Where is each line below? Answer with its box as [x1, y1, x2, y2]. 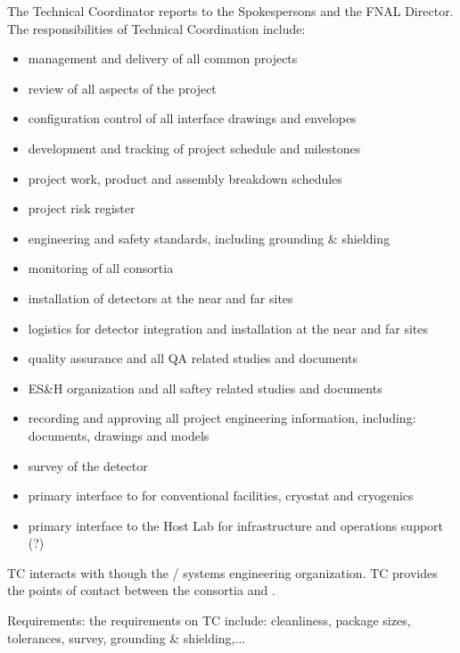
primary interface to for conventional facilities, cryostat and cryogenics [28, 486, 414, 505]
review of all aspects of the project [28, 79, 217, 97]
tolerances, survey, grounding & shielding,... [7, 628, 246, 647]
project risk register [28, 199, 136, 218]
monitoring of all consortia [28, 259, 174, 277]
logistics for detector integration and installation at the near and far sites [28, 318, 429, 337]
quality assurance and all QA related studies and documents [28, 349, 357, 368]
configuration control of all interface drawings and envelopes [28, 109, 357, 128]
